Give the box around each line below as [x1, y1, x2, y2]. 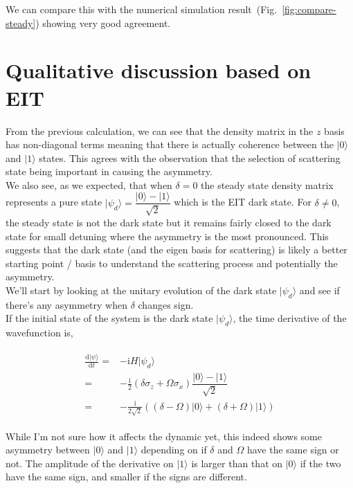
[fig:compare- [282, 2, 336, 16]
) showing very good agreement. [35, 15, 171, 30]
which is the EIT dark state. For [174, 195, 311, 209]
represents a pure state [6, 195, 102, 209]
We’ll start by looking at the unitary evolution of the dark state [6, 282, 277, 297]
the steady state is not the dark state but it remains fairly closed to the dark [6, 215, 332, 229]
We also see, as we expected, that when [6, 177, 172, 192]
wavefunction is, [6, 325, 73, 340]
